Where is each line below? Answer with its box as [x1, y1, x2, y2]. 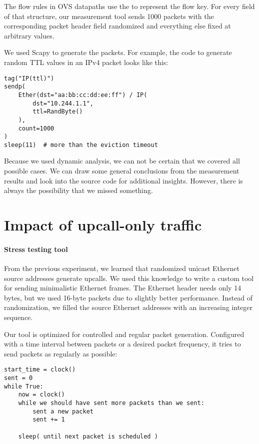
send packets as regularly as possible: [4, 348, 117, 358]
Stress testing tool [4, 243, 68, 254]
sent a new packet [32, 407, 93, 415]
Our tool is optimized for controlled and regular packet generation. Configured [4, 328, 244, 339]
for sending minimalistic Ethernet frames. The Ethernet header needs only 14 [4, 282, 241, 293]
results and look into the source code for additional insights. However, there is [4, 175, 243, 185]
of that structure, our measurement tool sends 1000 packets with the [4, 10, 214, 21]
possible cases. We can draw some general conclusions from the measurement [4, 165, 239, 176]
